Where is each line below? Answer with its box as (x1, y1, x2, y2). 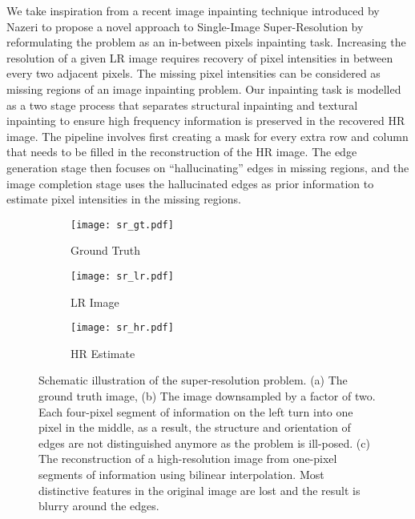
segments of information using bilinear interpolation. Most (38, 466, 324, 483)
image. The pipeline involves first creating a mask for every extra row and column (6, 127, 409, 144)
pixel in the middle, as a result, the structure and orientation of (38, 419, 351, 436)
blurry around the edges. (38, 497, 159, 514)
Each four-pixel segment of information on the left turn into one (38, 403, 353, 420)
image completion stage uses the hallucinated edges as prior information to (6, 175, 374, 191)
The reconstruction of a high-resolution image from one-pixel (38, 450, 337, 467)
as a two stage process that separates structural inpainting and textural (6, 96, 358, 113)
